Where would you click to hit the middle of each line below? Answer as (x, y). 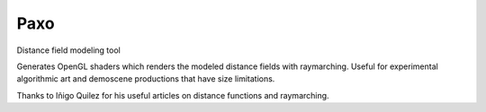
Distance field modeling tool (68, 50)
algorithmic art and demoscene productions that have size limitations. (146, 79)
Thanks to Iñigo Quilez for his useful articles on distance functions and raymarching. (173, 95)
